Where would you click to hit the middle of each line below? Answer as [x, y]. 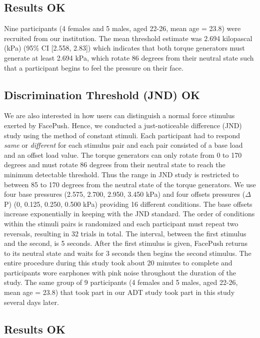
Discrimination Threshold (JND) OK [102, 94]
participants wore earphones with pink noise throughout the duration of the [120, 272]
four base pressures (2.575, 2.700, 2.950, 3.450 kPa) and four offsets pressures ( [125, 194]
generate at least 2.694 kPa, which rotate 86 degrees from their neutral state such [129, 57]
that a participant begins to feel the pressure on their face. [94, 67]
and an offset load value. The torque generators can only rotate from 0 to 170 [123, 154]
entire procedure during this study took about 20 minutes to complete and [118, 263]
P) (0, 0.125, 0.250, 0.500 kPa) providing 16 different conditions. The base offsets [128, 204]
